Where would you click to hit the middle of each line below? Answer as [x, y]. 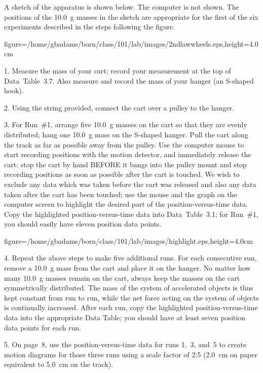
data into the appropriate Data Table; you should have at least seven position [125, 318]
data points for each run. [43, 327]
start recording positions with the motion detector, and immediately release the [128, 154]
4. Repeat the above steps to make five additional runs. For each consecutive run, [130, 258]
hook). [14, 90]
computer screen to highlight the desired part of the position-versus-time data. [126, 204]
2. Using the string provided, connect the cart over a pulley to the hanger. [119, 107]
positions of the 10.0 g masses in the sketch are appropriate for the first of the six [131, 16]
